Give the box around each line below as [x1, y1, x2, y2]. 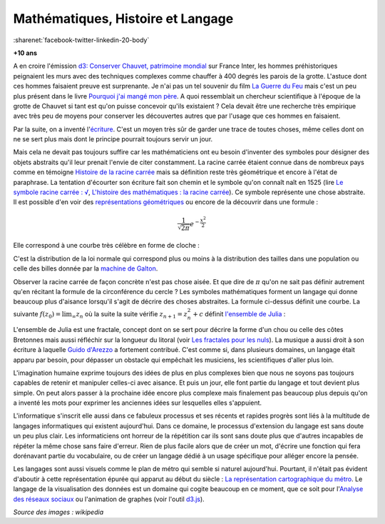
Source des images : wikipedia [13, 508, 104, 516]
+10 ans [13, 49, 37, 57]
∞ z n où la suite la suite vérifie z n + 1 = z [71, 309, 188, 320]
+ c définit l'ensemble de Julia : [192, 309, 286, 318]
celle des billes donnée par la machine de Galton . [13, 264, 158, 273]
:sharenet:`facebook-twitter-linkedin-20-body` [13, 36, 150, 44]
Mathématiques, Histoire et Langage [13, 11, 234, 26]
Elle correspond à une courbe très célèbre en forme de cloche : [13, 241, 200, 250]
